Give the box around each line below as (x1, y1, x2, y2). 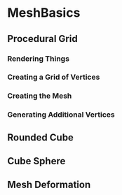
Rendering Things (7, 54, 70, 64)
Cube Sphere (7, 155, 66, 167)
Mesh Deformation (7, 179, 91, 191)
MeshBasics (7, 5, 81, 21)
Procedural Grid (7, 33, 79, 45)
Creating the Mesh (7, 91, 72, 101)
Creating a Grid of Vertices (7, 72, 100, 82)
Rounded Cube (7, 131, 74, 143)
